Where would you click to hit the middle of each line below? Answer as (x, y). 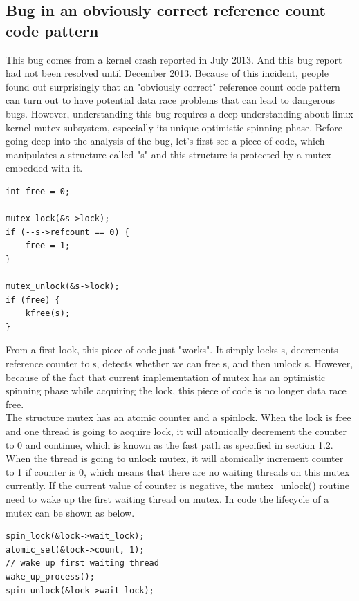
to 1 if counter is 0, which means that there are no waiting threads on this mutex (178, 471)
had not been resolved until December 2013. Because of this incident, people (167, 73)
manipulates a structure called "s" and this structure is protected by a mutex (168, 154)
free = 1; (48, 246)
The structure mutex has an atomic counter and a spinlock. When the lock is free (178, 417)
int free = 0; (38, 191)
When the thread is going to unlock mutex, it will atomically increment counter (175, 458)
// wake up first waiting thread (82, 563)
